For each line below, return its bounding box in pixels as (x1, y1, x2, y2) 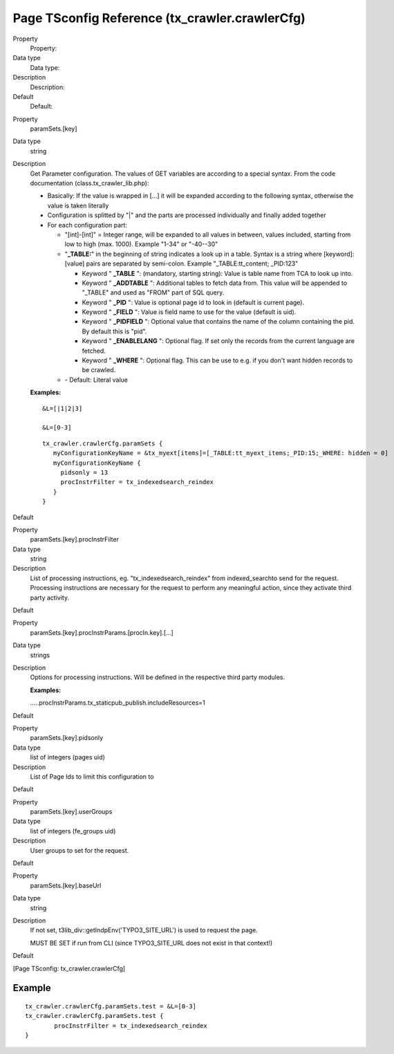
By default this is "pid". (82, 327, 147, 335)
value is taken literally (47, 201, 109, 210)
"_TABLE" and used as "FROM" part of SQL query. (82, 288, 225, 297)
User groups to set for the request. (30, 846, 129, 854)
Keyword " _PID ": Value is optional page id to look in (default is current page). (82, 298, 304, 306)
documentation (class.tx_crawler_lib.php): (30, 179, 149, 187)
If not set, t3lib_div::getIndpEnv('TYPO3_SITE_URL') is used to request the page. (30, 926, 259, 934)
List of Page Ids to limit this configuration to (30, 772, 154, 781)
